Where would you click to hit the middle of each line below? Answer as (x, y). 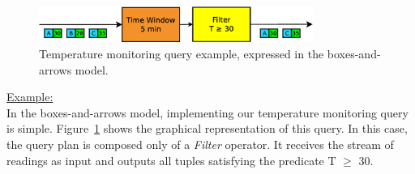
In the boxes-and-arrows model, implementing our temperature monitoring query (207, 112)
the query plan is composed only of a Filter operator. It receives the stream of (200, 144)
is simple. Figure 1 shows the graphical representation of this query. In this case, (207, 128)
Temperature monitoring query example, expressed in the (182, 53)
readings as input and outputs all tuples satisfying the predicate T (171, 160)
